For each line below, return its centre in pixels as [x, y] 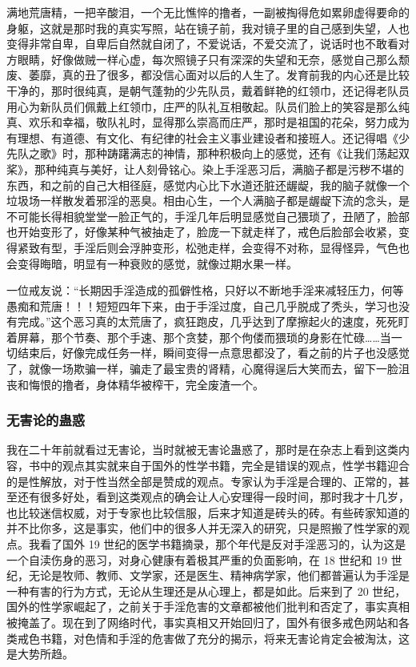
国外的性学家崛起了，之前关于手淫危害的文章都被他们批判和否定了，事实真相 [208, 607]
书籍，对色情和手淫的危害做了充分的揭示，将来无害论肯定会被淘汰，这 [224, 638]
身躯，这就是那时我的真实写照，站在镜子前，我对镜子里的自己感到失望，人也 [208, 28]
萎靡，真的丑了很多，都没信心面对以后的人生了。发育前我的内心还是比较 [219, 75]
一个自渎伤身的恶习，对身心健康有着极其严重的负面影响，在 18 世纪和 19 [197, 559]
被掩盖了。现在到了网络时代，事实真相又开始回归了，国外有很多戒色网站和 [202, 622]
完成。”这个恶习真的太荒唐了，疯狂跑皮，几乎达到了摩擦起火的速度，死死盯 [213, 321]
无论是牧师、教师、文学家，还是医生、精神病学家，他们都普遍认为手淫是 [219, 575]
